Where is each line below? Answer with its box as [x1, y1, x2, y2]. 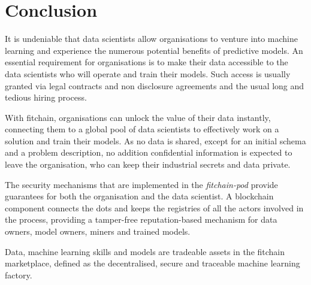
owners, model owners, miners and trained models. [5, 225, 191, 238]
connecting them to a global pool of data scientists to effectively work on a [5, 123, 279, 135]
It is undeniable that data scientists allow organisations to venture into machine [5, 32, 298, 45]
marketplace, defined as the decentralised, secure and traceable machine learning [5, 257, 300, 269]
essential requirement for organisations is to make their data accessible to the [5, 56, 288, 68]
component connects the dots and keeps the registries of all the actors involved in [5, 201, 304, 214]
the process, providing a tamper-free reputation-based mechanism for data [5, 213, 277, 226]
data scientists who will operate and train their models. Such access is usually [5, 67, 291, 80]
